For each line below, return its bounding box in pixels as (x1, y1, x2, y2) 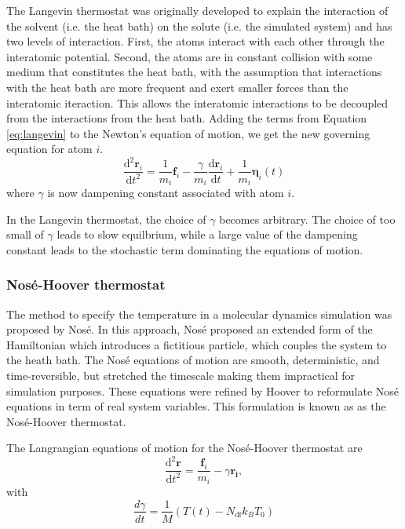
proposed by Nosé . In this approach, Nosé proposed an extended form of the (6, 321, 373, 337)
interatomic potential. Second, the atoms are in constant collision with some (6, 48, 373, 64)
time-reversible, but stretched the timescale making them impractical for (6, 367, 356, 383)
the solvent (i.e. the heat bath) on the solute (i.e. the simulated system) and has (6, 17, 392, 34)
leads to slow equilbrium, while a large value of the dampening (57, 226, 358, 243)
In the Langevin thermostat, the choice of (6, 210, 206, 227)
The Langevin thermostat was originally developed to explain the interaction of (6, 2, 389, 18)
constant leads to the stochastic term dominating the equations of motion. (6, 241, 363, 257)
